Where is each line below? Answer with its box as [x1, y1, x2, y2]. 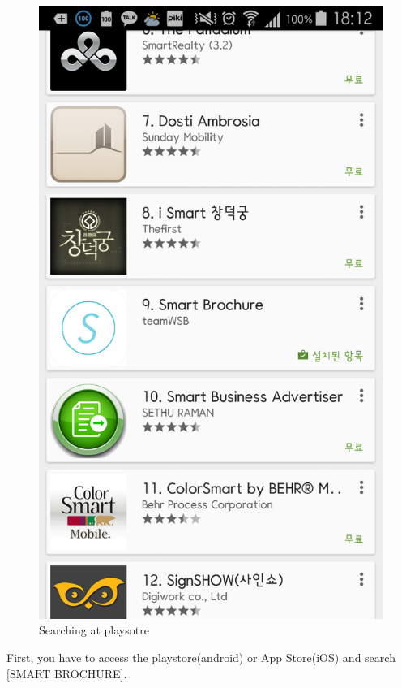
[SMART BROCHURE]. [6, 664, 127, 682]
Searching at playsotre [39, 621, 149, 638]
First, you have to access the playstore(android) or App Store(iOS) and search [6, 648, 396, 665]
